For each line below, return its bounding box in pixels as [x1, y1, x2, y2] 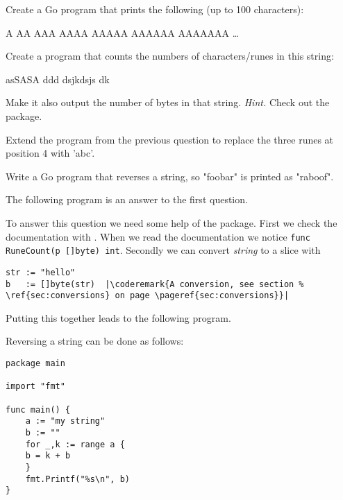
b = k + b [25, 451, 71, 461]
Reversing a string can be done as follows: [6, 334, 184, 348]
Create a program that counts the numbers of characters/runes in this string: [6, 49, 334, 63]
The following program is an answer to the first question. [6, 192, 248, 207]
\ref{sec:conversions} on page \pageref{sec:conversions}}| [6, 291, 290, 301]
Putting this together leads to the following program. [6, 310, 231, 325]
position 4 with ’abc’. [6, 146, 95, 160]
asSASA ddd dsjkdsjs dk [6, 71, 110, 86]
